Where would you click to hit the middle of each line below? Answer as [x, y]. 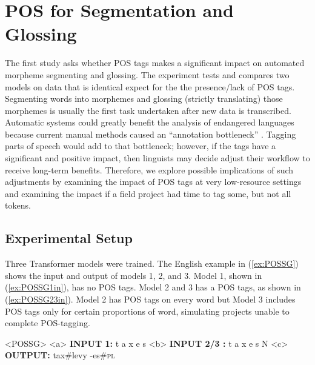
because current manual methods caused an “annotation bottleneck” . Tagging [151, 134]
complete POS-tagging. [48, 323]
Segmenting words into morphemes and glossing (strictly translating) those [144, 99]
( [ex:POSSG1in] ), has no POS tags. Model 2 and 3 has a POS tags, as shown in [153, 287]
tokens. [18, 205]
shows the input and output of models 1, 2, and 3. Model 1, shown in [134, 275]
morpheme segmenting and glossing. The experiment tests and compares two [147, 74]
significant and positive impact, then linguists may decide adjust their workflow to [157, 158]
